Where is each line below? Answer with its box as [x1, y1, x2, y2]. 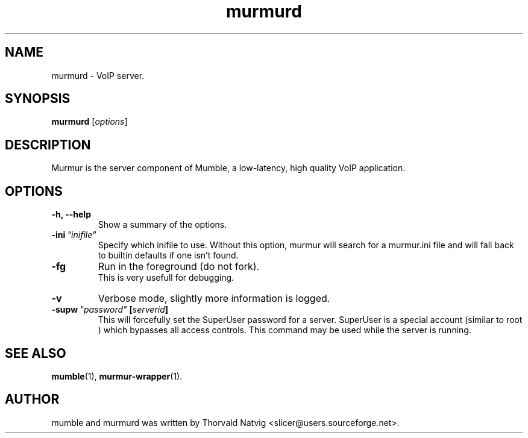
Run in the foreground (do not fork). [98, 260, 260, 273]
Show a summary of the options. [98, 219, 227, 230]
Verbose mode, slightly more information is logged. [98, 292, 330, 305]
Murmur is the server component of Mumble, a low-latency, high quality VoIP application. [51, 163, 406, 174]
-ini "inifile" [51, 230, 96, 240]
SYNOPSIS [5, 91, 71, 107]
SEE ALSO [5, 345, 66, 361]
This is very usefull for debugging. [98, 272, 234, 283]
